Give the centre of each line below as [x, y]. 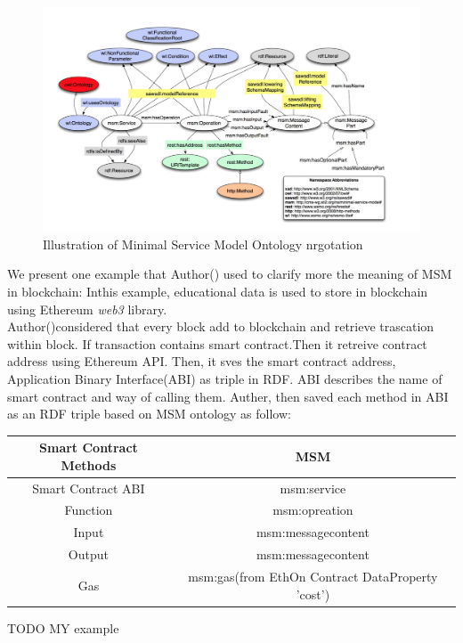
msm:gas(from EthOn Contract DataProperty [313, 576]
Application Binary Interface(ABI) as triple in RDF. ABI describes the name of [225, 378]
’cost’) [313, 594]
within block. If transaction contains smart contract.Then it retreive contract [217, 343]
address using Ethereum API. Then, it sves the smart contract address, [202, 361]
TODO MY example [63, 627]
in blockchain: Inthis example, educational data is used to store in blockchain [218, 291]
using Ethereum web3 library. [87, 309]
